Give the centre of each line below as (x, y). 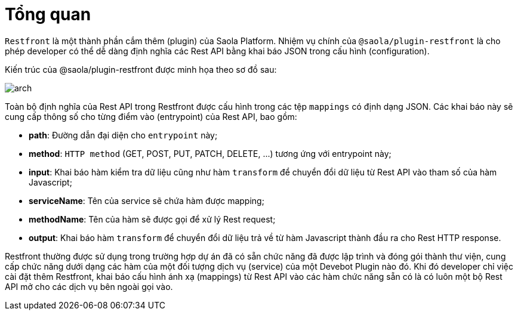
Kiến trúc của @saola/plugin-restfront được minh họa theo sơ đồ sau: (141, 69)
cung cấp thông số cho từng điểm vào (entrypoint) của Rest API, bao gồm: (151, 116)
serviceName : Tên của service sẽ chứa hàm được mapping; (147, 200)
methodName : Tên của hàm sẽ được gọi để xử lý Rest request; (152, 219)
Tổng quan (48, 14)
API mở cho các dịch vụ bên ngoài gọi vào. (89, 286)
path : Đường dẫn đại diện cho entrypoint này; (123, 135)
